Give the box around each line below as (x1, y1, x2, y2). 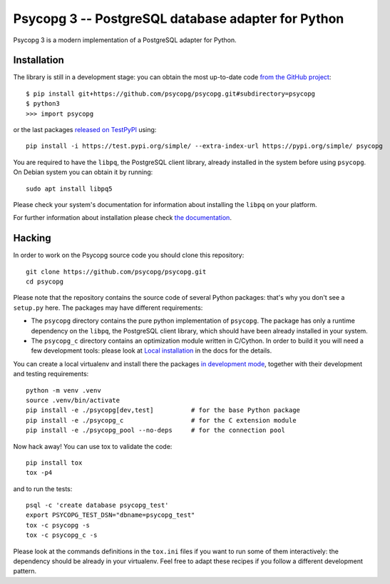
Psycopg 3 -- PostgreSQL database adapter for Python (13, 11, 344, 26)
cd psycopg (26, 278, 64, 286)
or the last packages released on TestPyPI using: (13, 126, 157, 134)
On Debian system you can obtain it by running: (13, 168, 153, 176)
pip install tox (26, 458, 83, 467)
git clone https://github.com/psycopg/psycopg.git (26, 268, 207, 276)
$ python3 (26, 100, 60, 108)
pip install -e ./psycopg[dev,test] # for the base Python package (26, 406, 301, 414)
